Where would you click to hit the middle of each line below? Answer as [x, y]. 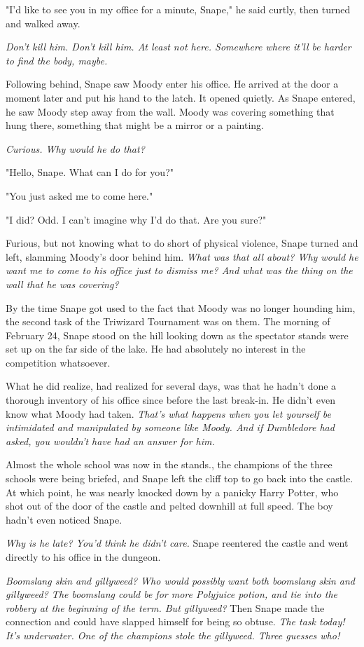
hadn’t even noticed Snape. [64, 519]
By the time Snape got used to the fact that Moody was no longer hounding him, [181, 307]
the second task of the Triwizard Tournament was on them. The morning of [168, 321]
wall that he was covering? [62, 284]
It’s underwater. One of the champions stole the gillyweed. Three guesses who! [173, 635]
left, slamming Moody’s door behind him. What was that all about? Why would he [182, 256]
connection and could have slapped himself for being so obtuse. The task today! [175, 621]
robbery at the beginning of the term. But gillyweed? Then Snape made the [165, 607]
